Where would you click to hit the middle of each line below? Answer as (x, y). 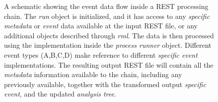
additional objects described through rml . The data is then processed (109, 35)
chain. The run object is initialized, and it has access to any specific (107, 16)
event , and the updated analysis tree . (60, 94)
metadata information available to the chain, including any (93, 74)
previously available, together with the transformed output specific (105, 84)
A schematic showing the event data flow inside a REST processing (106, 6)
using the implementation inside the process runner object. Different (108, 45)
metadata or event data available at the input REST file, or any (101, 26)
